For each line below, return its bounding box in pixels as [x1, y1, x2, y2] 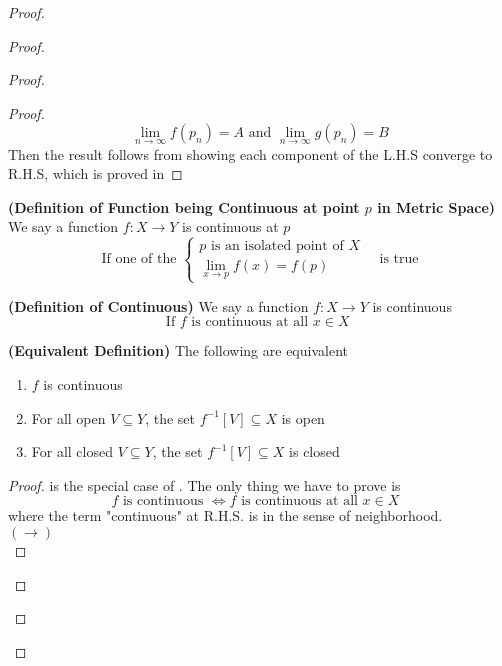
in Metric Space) [377, 196, 496, 217]
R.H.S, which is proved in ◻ [8, 163, 183, 184]
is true [379, 252, 419, 267]
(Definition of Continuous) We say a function [8, 295, 309, 316]
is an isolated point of [211, 239, 344, 254]
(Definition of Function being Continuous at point [8, 196, 360, 217]
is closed [289, 441, 340, 462]
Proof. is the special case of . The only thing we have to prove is [8, 474, 401, 495]
